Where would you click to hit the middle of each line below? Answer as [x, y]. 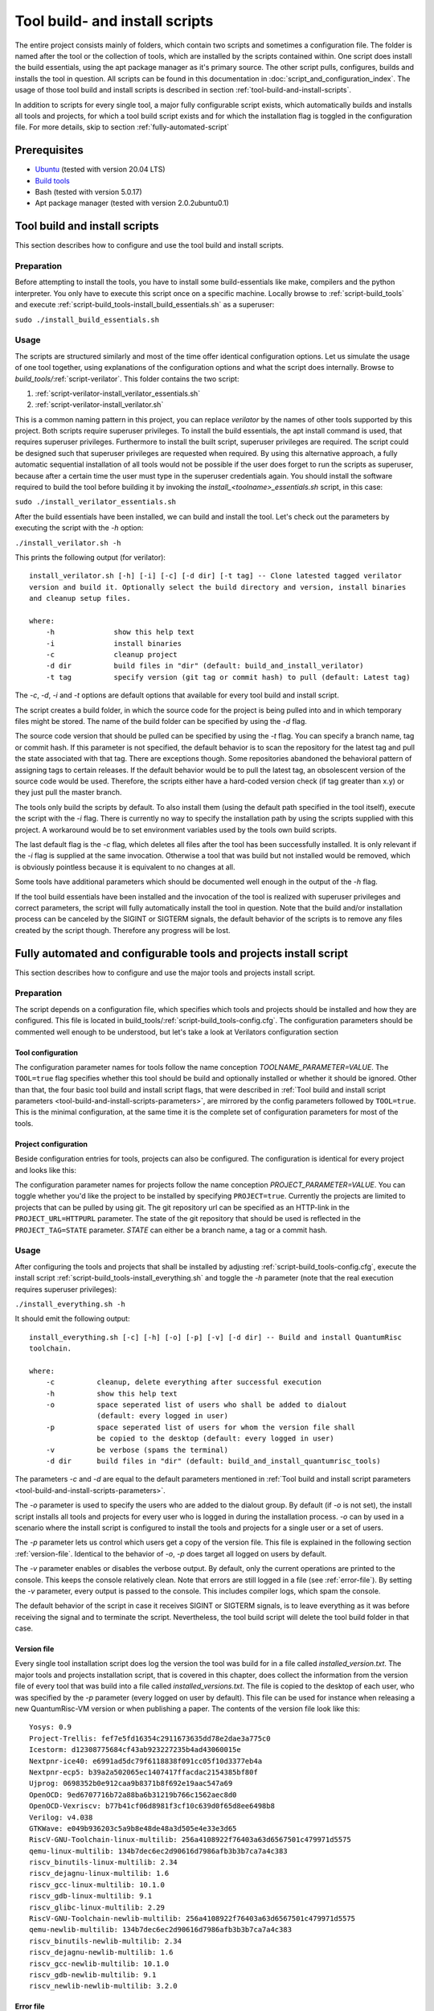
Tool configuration [46, 1052]
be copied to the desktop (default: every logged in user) [215, 1439]
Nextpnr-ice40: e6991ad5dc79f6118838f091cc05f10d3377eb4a [146, 1761]
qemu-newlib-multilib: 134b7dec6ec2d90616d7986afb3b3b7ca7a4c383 [161, 1930]
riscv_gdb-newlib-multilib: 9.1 [93, 1975]
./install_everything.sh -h [70, 1304]
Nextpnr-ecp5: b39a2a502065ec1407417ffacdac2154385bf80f [144, 1772]
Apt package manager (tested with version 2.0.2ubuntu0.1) [132, 203]
